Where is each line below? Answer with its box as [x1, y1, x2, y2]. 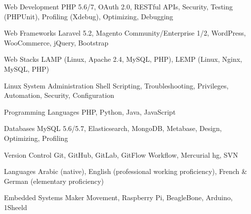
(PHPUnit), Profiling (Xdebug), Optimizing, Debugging [4, 11, 173, 21]
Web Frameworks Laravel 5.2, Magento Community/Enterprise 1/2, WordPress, [4, 28, 246, 38]
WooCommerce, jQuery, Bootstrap [4, 37, 109, 47]
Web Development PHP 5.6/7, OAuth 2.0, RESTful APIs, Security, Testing [4, 1, 233, 11]
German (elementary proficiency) [4, 175, 104, 186]
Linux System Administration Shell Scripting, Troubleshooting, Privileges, [4, 80, 229, 90]
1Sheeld [4, 202, 27, 212]
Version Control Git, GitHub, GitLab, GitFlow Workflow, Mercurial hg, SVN [4, 149, 238, 160]
